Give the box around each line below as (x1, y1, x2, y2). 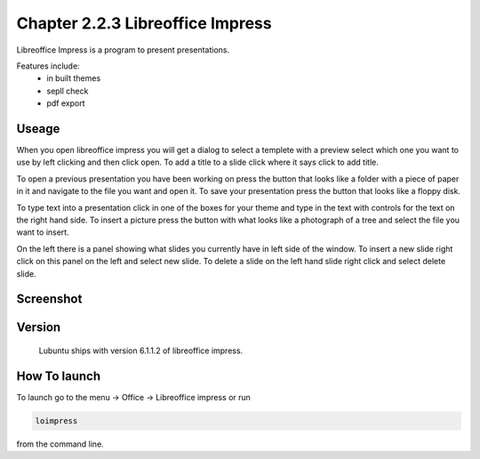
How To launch (16, 368, 101, 383)
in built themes (46, 73, 101, 84)
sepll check (46, 85, 89, 96)
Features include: (16, 60, 80, 71)
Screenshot (16, 292, 83, 307)
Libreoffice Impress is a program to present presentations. (16, 44, 230, 55)
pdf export (46, 98, 85, 109)
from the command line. (16, 439, 104, 449)
